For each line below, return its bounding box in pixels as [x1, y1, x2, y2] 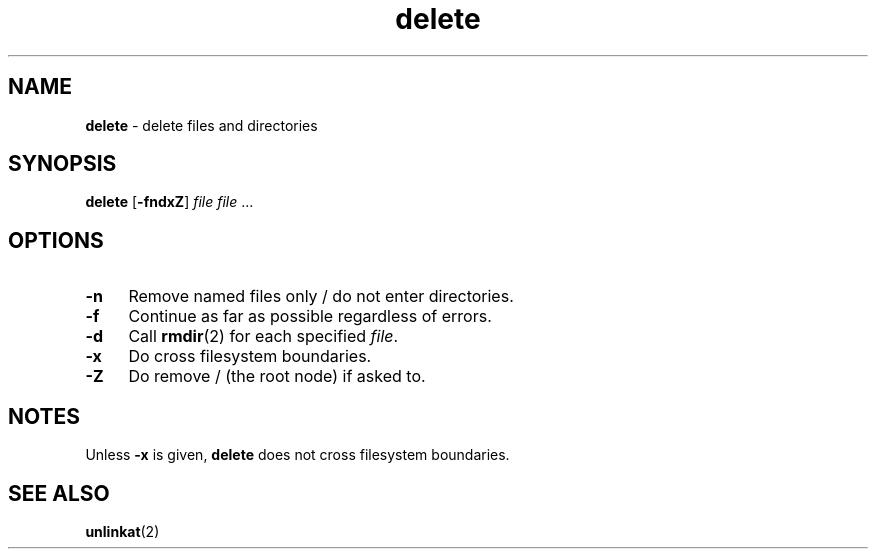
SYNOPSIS [8, 151, 117, 177]
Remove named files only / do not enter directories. [128, 286, 514, 307]
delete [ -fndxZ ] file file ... [85, 193, 254, 211]
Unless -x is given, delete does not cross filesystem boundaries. [85, 446, 510, 464]
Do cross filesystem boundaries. [128, 346, 372, 367]
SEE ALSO [8, 480, 110, 506]
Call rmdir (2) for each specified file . [128, 326, 399, 347]
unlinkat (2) [85, 522, 160, 540]
